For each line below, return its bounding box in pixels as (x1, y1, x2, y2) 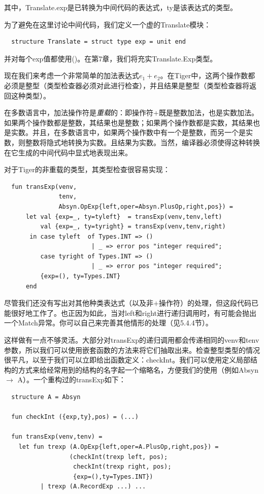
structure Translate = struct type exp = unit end (11, 38, 186, 46)
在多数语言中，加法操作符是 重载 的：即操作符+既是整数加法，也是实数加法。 (4, 107, 258, 118)
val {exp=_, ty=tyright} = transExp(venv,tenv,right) (40, 223, 226, 230)
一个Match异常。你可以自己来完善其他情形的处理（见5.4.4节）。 (4, 317, 213, 328)
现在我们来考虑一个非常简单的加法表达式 (4, 70, 139, 81)
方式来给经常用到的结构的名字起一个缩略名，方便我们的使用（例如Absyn (18, 364, 258, 375)
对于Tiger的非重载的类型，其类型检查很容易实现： (4, 164, 170, 175)
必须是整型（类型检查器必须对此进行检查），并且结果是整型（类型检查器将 (4, 80, 249, 90)
